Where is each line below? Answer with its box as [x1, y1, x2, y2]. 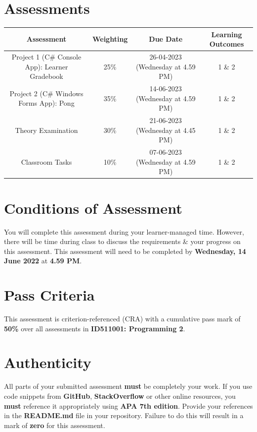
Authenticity [4, 352, 91, 372]
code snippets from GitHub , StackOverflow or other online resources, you [4, 390, 236, 401]
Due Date [149, 34, 183, 44]
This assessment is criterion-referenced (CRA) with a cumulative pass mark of [4, 313, 241, 324]
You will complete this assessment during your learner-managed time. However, [4, 226, 244, 237]
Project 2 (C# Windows [9, 88, 84, 98]
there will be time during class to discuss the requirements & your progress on [4, 236, 241, 247]
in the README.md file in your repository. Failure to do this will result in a [4, 410, 244, 421]
